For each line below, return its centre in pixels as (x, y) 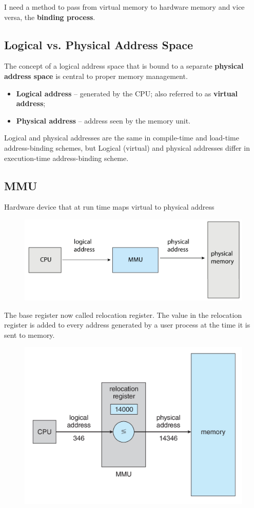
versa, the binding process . (50, 17)
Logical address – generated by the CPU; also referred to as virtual (127, 93)
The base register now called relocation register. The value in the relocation (123, 314)
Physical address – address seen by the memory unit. (103, 120)
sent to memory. (30, 334)
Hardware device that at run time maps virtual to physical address (109, 207)
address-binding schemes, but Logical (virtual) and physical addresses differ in (127, 147)
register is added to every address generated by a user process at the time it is (127, 325)
